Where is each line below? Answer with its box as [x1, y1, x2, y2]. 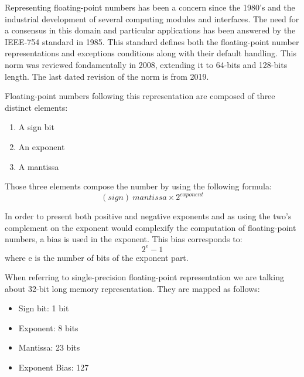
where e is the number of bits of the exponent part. [5, 251, 189, 263]
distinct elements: [5, 101, 68, 113]
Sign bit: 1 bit [18, 302, 69, 314]
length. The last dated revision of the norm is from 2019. [5, 70, 209, 82]
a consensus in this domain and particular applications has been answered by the [5, 24, 296, 36]
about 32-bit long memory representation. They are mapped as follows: [5, 282, 260, 294]
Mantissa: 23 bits [18, 341, 80, 354]
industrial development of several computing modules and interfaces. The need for [5, 12, 299, 25]
